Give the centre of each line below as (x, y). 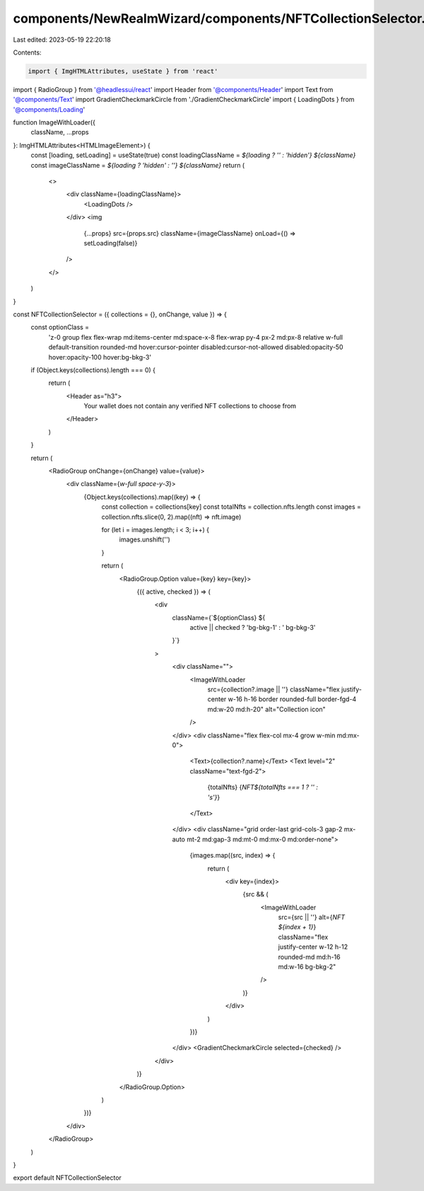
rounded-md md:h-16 (309, 957)
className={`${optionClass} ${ (219, 617)
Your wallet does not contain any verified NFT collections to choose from (190, 406)
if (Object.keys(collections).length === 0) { (93, 370)
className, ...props (60, 132)
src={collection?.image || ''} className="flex (274, 689)
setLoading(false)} (111, 243)
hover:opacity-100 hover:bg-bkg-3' (100, 357)
